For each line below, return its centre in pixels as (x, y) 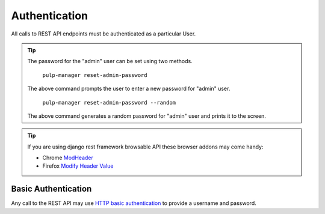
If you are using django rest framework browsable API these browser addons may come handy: (145, 147)
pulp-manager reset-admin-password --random (109, 102)
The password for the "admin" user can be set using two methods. (110, 61)
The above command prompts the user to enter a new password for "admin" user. (129, 89)
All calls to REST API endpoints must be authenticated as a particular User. (104, 34)
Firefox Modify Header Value (78, 166)
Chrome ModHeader (68, 158)
